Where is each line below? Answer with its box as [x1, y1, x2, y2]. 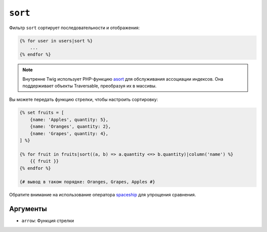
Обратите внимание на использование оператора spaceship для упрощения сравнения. [9, 192, 196, 198]
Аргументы [9, 205, 47, 213]
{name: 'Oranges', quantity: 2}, [30, 124, 111, 130]
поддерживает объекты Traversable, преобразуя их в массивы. [22, 83, 157, 89]
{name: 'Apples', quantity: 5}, [30, 117, 109, 122]
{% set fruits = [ [19, 110, 64, 116]
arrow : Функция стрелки [21, 218, 74, 224]
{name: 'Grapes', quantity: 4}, [30, 131, 109, 136]
